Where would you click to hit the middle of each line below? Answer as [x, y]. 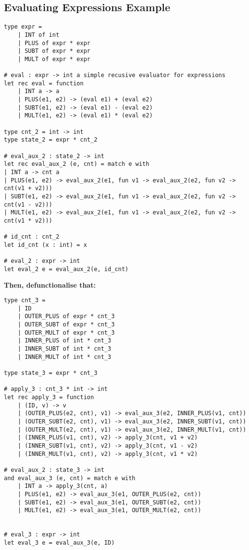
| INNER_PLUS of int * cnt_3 [64, 341]
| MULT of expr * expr [54, 59]
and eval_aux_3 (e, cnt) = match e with [70, 478]
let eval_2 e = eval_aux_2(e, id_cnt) [66, 269]
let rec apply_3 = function [49, 397]
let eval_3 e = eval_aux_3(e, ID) [59, 542]
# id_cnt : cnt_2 [32, 237]
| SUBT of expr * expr [54, 51]
